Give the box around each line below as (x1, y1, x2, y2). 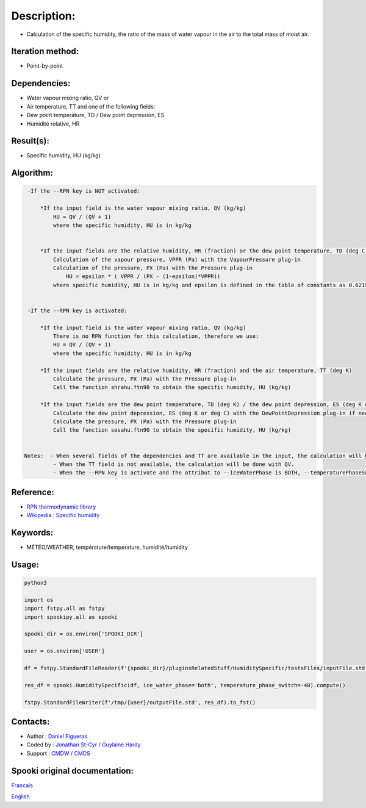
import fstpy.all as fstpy (24, 605, 105, 612)
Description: (11, 9, 76, 23)
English (11, 793, 30, 800)
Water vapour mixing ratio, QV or (26, 95, 109, 102)
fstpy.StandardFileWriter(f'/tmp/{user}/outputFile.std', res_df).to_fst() (24, 699, 256, 706)
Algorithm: (11, 168, 53, 178)
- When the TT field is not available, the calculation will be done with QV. (52, 460, 295, 468)
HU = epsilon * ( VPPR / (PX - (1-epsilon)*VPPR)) (66, 273, 221, 280)
